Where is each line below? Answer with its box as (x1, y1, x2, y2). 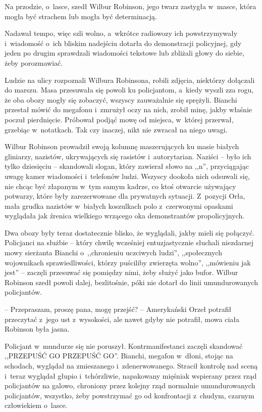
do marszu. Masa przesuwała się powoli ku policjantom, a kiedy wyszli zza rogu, (5, 84, 254, 95)
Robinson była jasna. (5, 324, 70, 334)
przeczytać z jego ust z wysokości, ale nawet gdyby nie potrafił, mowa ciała (5, 313, 240, 324)
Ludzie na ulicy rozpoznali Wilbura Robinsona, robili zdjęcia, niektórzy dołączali (5, 74, 255, 85)
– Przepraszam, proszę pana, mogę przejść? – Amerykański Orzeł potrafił (5, 304, 232, 314)
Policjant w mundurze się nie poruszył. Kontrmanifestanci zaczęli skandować (5, 340, 243, 351)
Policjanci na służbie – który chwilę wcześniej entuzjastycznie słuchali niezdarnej (5, 237, 253, 248)
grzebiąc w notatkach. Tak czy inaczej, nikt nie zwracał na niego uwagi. (5, 124, 228, 134)
